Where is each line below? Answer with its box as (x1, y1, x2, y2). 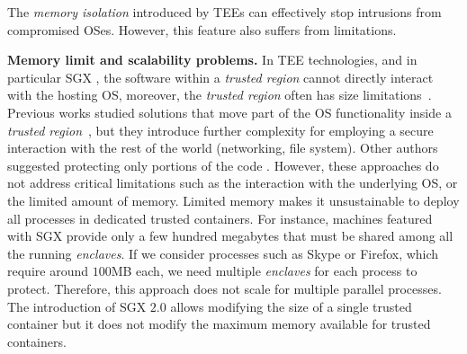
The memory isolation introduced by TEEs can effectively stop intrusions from (7, 3, 442, 21)
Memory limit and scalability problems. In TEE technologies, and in (7, 50, 418, 69)
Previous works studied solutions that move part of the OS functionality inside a (7, 102, 452, 121)
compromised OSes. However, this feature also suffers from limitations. (7, 20, 397, 39)
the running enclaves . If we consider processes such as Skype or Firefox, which (7, 243, 439, 262)
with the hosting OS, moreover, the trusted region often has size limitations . (7, 85, 432, 104)
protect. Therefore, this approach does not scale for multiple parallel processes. (7, 279, 442, 297)
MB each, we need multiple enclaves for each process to (111, 261, 418, 280)
